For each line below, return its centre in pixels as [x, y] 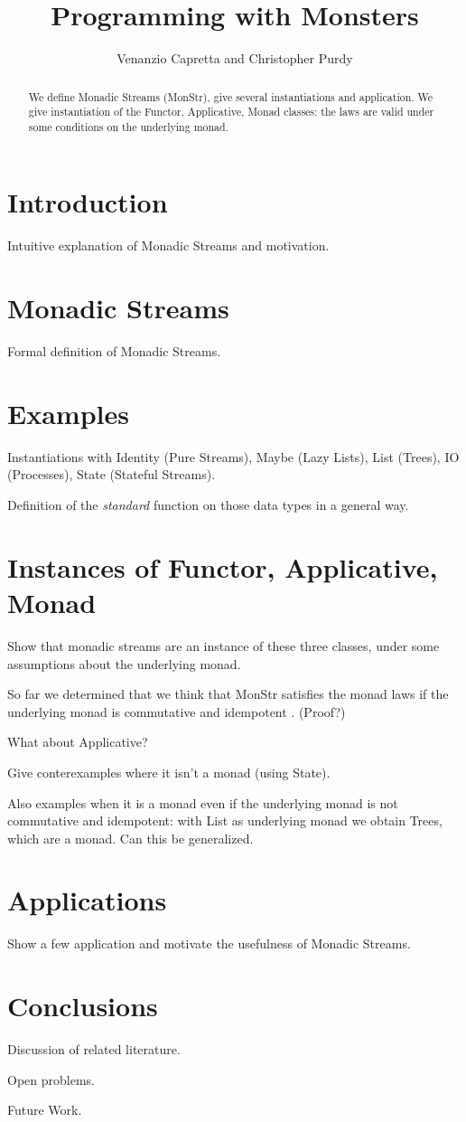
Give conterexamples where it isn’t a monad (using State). [169, 772]
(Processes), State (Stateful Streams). [112, 474]
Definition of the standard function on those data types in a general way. [208, 505]
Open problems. [51, 1079]
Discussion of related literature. [94, 1049]
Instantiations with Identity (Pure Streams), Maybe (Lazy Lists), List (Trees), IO [233, 456]
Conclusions [83, 1006]
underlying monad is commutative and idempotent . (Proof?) [177, 711]
